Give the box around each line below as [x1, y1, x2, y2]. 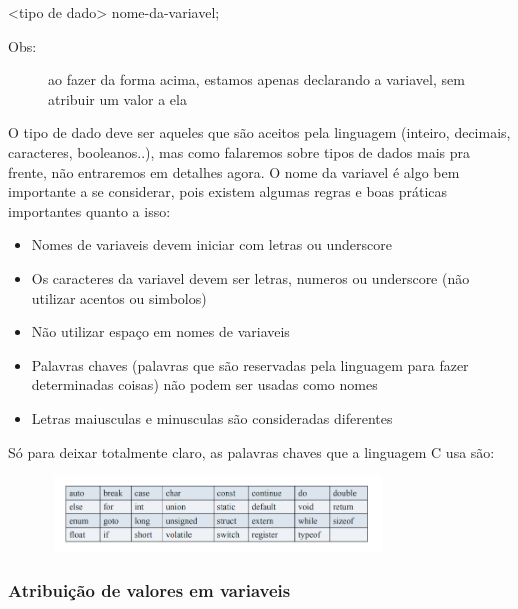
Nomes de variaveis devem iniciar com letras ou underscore [31, 234, 392, 255]
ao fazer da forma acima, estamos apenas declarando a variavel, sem [48, 69, 465, 90]
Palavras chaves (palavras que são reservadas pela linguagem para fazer [31, 354, 469, 375]
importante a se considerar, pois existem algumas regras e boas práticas [8, 181, 448, 202]
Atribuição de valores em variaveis [8, 578, 291, 603]
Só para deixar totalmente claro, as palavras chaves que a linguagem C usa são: [8, 441, 495, 462]
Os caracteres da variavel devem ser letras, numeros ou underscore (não [31, 267, 470, 288]
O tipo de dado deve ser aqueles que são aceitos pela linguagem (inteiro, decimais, [8, 122, 511, 143]
